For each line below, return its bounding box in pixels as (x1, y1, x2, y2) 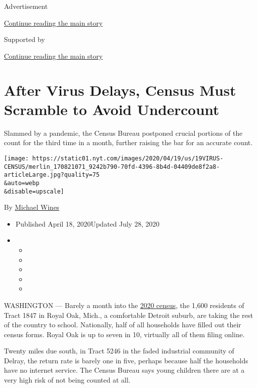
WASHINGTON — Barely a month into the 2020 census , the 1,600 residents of (4, 300, 245, 310)
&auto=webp (4, 179, 40, 187)
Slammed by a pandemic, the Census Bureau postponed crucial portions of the (4, 127, 243, 138)
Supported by (4, 34, 45, 44)
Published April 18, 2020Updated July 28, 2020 (15, 218, 160, 229)
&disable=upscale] (4, 188, 64, 195)
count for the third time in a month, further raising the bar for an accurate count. (4, 137, 253, 148)
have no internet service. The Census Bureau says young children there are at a (4, 365, 245, 375)
